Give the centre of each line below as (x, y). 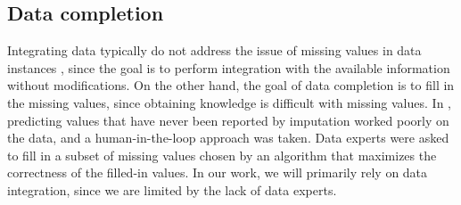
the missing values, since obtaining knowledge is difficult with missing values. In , (229, 102)
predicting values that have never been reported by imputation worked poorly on (228, 120)
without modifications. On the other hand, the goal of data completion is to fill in (231, 85)
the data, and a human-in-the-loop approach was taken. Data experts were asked (228, 138)
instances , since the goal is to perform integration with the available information (229, 67)
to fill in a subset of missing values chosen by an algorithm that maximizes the (222, 155)
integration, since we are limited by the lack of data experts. (172, 189)
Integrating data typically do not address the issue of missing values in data (214, 50)
